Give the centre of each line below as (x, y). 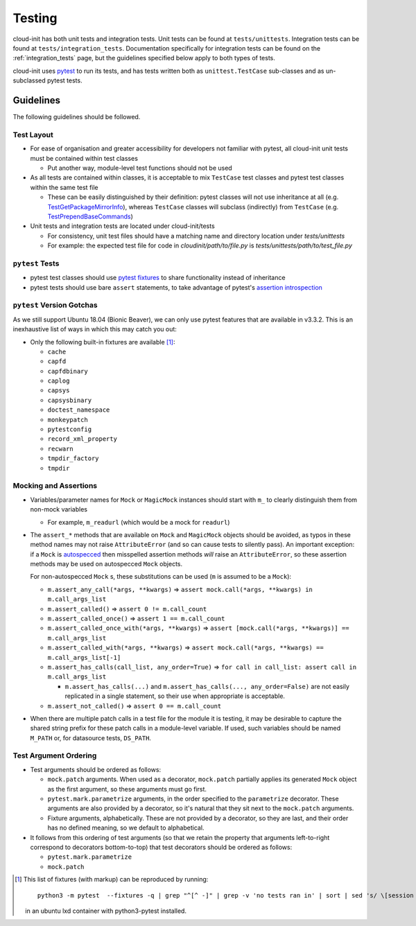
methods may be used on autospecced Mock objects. (106, 564)
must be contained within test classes (84, 158)
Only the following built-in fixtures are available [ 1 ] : (103, 342)
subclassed (29, 80)
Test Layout (33, 134)
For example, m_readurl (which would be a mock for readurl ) (139, 522)
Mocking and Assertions (55, 486)
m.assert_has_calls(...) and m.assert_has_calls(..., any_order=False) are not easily (207, 686)
